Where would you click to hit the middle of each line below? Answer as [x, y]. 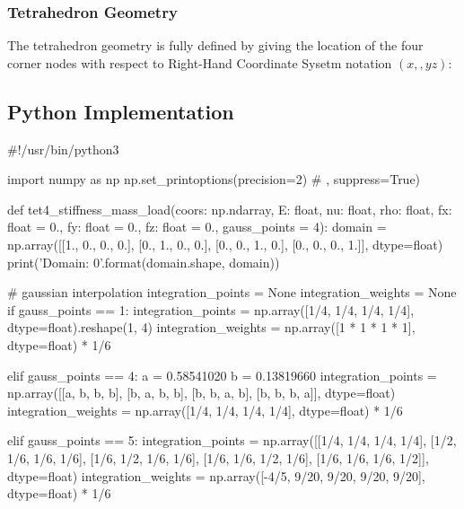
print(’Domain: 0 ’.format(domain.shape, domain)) [144, 262]
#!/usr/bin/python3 [63, 149]
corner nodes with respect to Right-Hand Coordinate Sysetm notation [200, 62]
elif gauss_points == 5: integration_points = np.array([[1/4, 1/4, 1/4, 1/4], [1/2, [232, 440]
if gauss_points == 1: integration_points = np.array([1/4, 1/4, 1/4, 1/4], [211, 309]
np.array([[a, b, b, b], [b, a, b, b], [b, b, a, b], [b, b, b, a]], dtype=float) [201, 393]
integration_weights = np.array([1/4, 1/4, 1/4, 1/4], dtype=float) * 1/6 [205, 410]
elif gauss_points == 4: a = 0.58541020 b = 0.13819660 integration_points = [222, 375]
